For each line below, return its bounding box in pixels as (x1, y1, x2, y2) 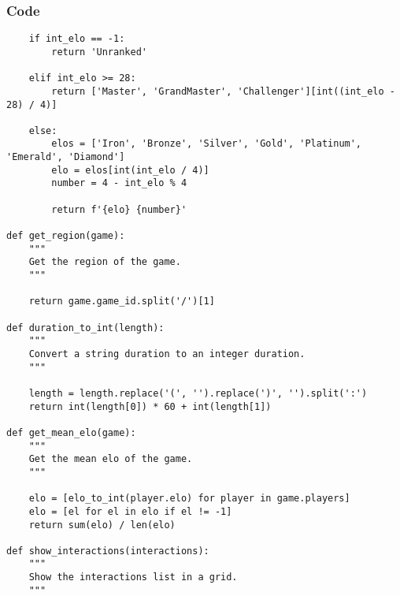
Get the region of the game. (28, 256, 181, 268)
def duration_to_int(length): (6, 322, 165, 333)
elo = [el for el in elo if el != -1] (28, 505, 232, 517)
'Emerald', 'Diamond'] (6, 151, 125, 163)
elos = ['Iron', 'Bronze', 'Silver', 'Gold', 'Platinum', (51, 138, 362, 150)
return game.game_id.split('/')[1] (28, 296, 215, 307)
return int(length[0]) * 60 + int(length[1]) (28, 400, 272, 412)
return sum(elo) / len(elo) (28, 519, 176, 531)
